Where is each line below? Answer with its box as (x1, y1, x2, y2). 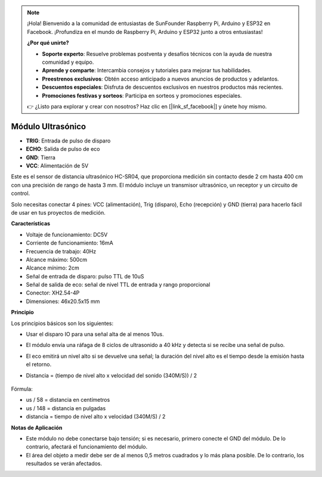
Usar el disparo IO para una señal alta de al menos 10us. (26, 331, 164, 338)
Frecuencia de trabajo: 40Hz (26, 247, 97, 255)
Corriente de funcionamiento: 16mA (26, 239, 113, 247)
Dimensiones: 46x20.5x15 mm (26, 298, 100, 305)
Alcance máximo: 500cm (26, 256, 88, 263)
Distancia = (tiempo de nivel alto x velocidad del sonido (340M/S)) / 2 (26, 371, 197, 379)
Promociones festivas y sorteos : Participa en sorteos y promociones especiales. (42, 92, 242, 99)
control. (11, 190, 30, 197)
